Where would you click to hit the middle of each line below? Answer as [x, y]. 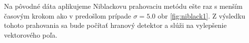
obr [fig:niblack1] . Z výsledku [202, 15]
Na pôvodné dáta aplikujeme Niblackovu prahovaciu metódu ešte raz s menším [123, 6]
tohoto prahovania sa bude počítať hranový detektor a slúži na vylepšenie [115, 25]
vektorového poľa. [31, 34]
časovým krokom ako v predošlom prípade [68, 15]
